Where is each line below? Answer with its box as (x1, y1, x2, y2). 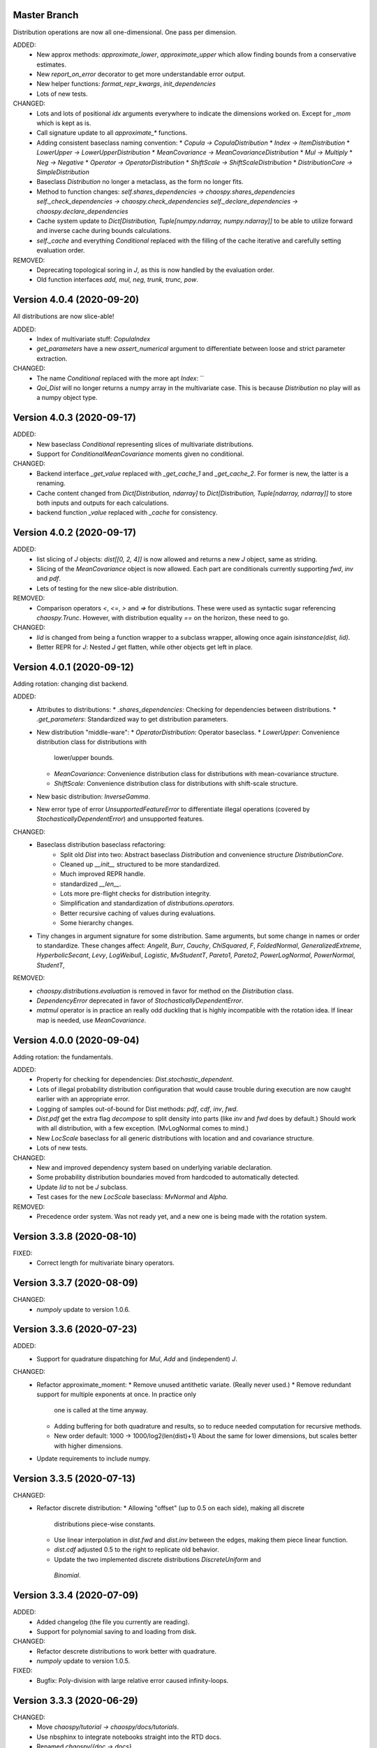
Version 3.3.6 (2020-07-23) (13, 1324, 138, 1335)
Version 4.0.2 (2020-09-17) (13, 526, 136, 538)
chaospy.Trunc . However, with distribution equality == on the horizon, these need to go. (36, 613, 290, 622)
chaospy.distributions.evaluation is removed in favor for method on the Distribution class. (36, 987, 294, 995)
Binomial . (54, 1571, 81, 1579)
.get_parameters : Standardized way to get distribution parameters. (36, 715, 228, 724)
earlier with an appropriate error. (36, 1095, 131, 1103)
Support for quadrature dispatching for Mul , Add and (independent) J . (36, 1354, 237, 1363)
